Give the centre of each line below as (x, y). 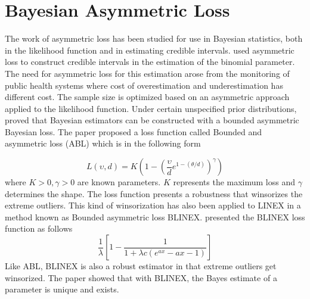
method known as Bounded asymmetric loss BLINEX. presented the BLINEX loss (155, 217)
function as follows (39, 228)
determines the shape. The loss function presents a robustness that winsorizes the (154, 193)
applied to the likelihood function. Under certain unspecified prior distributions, (151, 108)
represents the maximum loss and (234, 182)
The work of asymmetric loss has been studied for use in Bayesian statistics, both (154, 38)
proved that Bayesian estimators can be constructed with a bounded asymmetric (152, 120)
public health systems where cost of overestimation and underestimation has (144, 85)
